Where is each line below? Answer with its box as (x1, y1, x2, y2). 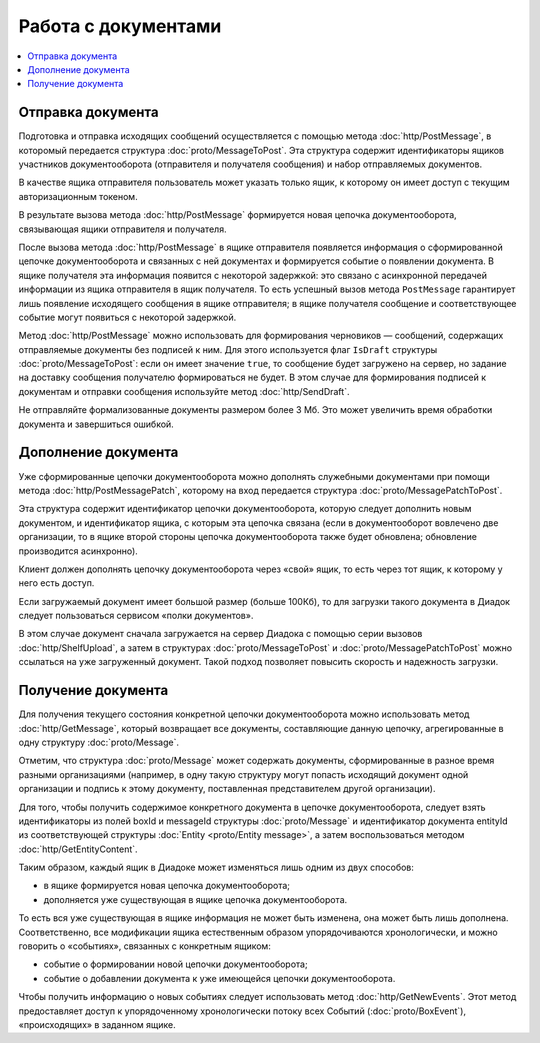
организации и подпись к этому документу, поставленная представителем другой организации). (18, 783, 436, 795)
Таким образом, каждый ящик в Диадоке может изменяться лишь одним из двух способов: (18, 861, 415, 874)
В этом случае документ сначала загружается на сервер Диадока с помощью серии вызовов (18, 628, 423, 640)
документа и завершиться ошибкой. (18, 418, 174, 430)
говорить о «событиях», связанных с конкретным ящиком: (18, 940, 272, 952)
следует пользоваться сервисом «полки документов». (18, 610, 254, 622)
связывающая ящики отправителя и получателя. (18, 223, 227, 235)
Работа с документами (18, 15, 222, 37)
